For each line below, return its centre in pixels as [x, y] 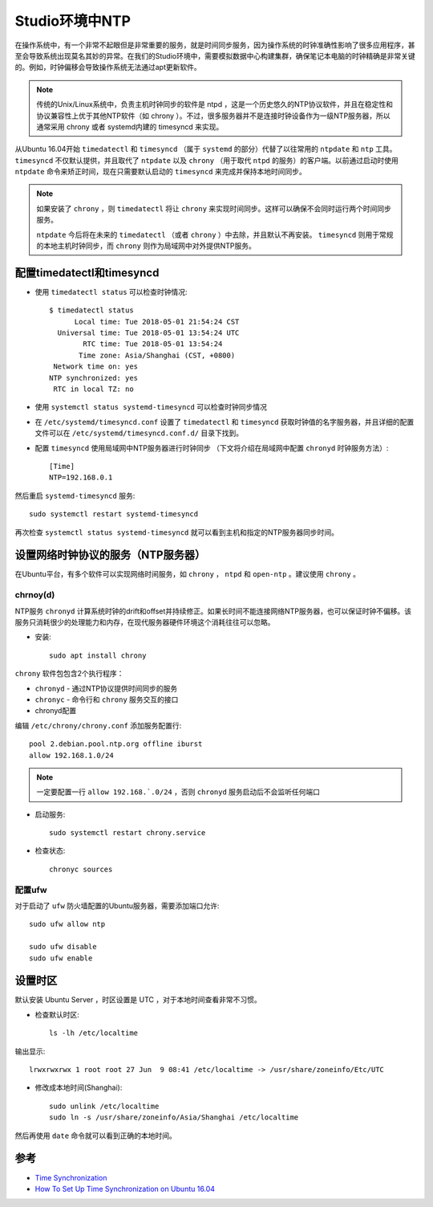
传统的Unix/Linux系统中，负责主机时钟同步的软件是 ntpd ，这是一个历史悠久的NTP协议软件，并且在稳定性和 [214, 104]
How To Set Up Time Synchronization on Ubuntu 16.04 [125, 1189]
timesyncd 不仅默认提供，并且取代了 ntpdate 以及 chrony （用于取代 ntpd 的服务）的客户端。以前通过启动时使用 [206, 160]
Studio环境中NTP [73, 21]
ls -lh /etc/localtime [94, 1033]
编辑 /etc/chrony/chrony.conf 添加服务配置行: [98, 725]
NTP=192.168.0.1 [81, 477]
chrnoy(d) [35, 595]
